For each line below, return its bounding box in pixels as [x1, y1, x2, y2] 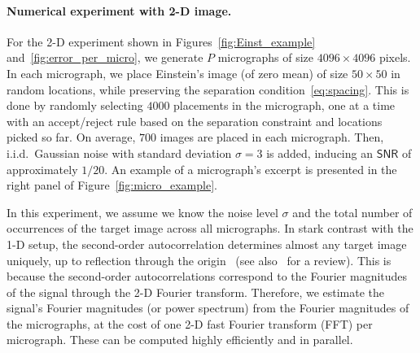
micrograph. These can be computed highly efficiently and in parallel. [7, 331, 353, 348]
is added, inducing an [266, 144, 373, 161]
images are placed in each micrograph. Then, [160, 129, 384, 146]
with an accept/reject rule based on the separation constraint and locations [7, 112, 383, 129]
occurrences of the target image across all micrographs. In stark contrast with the [7, 220, 413, 237]
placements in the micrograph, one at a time [173, 97, 396, 114]
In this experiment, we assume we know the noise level [7, 203, 278, 220]
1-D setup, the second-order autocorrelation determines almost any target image [7, 235, 407, 252]
